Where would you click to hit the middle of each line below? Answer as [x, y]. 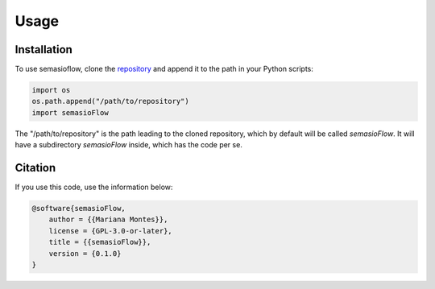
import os [51, 90]
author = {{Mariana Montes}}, [108, 220]
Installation [43, 50]
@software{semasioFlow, [79, 208]
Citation [35, 168]
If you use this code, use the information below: [94, 187]
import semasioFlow [70, 112]
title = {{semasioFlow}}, [100, 242]
